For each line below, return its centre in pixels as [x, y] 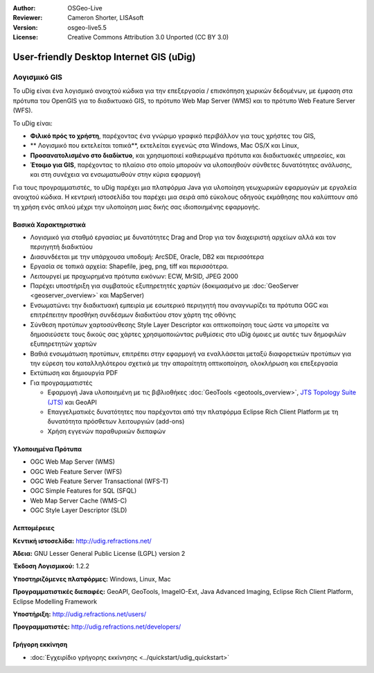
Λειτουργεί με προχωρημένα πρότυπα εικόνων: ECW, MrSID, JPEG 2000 [134, 276]
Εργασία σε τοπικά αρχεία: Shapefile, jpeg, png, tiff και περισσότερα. [129, 266]
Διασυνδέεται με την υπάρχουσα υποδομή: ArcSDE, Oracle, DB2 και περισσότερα [147, 256]
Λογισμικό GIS [37, 77]
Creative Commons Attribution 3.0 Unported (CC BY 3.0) [148, 37]
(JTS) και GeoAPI [72, 402]
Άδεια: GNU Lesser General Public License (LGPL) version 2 [99, 553]
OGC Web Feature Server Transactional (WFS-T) [99, 481]
